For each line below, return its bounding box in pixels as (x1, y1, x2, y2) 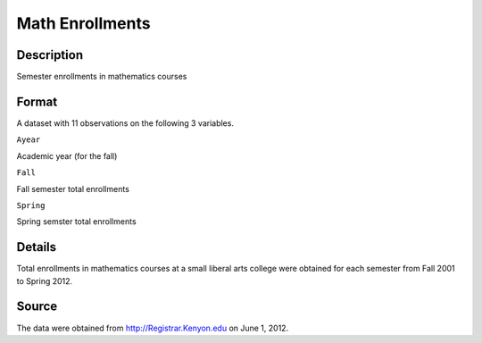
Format (16, 94, 58, 109)
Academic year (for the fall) (16, 150, 118, 161)
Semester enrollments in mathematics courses (16, 71, 187, 82)
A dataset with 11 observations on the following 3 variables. (16, 117, 234, 129)
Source (16, 299, 58, 314)
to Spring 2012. (16, 275, 73, 286)
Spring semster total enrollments (16, 216, 137, 227)
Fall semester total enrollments (16, 183, 129, 194)
